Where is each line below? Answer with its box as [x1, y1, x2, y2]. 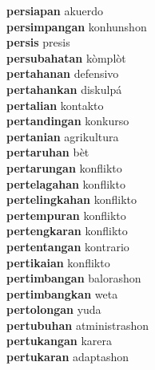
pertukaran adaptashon [6, 348, 129, 365]
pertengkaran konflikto [6, 222, 128, 239]
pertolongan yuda [6, 301, 101, 318]
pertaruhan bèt [6, 144, 89, 161]
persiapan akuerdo [6, 2, 104, 18]
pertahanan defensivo [6, 65, 119, 82]
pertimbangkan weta [6, 285, 118, 302]
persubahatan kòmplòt [6, 49, 126, 66]
